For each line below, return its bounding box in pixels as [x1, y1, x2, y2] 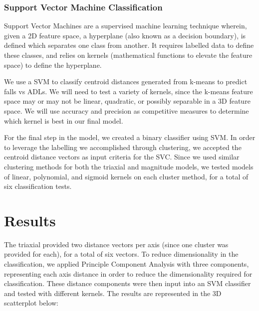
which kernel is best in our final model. [4, 115, 123, 126]
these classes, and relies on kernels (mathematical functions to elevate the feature [4, 50, 253, 60]
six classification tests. [4, 181, 72, 191]
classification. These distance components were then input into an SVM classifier [4, 278, 251, 289]
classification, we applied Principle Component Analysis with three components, [4, 259, 249, 269]
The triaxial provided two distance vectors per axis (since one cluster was [4, 239, 229, 249]
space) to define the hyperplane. [4, 59, 102, 70]
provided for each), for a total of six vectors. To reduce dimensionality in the [4, 249, 239, 259]
